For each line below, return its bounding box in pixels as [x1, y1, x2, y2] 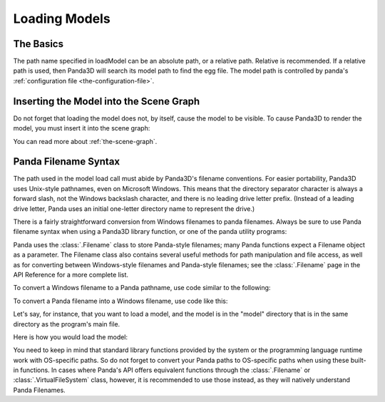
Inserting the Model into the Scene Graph [13, 95, 200, 107]
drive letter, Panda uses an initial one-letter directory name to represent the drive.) [13, 204, 255, 213]
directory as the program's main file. [13, 319, 120, 328]
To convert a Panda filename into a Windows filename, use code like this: [13, 297, 228, 305]
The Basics [13, 38, 64, 50]
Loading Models [13, 11, 111, 26]
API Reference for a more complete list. [13, 270, 128, 279]
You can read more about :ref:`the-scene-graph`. [13, 137, 158, 145]
